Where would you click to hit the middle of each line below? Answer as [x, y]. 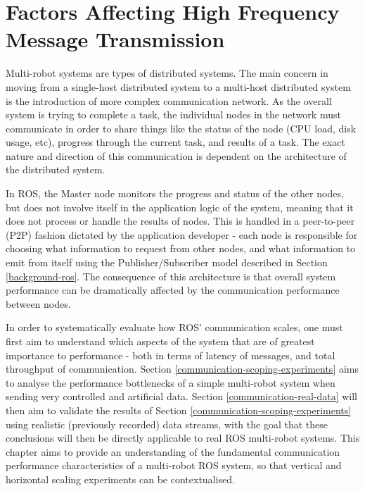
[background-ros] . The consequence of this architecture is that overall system [171, 276]
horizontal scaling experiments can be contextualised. [120, 479]
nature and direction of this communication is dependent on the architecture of [176, 155]
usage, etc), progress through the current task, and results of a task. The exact [175, 142]
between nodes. [38, 303]
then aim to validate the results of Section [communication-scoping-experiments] [179, 410]
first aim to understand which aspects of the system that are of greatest [160, 341]
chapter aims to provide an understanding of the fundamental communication [173, 451]
